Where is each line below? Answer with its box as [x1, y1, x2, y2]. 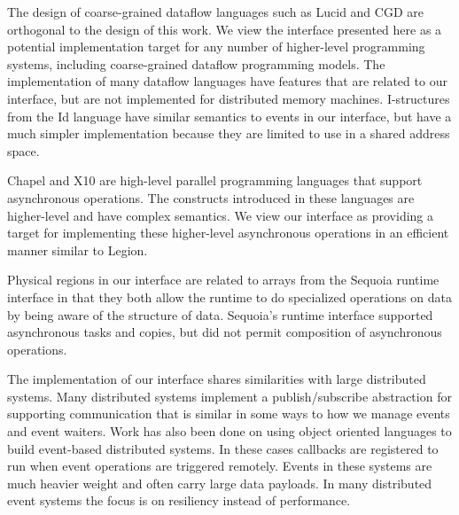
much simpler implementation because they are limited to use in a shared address [7, 124, 450, 143]
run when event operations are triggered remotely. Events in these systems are [7, 456, 432, 475]
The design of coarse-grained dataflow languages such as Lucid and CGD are [7, 3, 424, 20]
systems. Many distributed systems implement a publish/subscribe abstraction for [7, 386, 452, 405]
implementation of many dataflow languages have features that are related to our [7, 72, 447, 90]
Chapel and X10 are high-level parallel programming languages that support [7, 171, 423, 190]
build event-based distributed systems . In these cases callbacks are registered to [7, 439, 439, 457]
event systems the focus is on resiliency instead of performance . [7, 491, 351, 510]
